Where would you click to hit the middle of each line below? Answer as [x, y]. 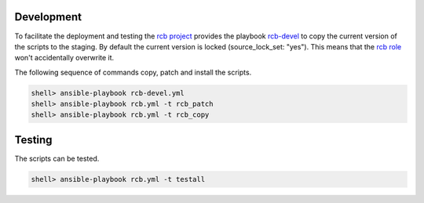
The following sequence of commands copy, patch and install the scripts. [133, 72]
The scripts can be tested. [57, 158]
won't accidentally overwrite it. [64, 58]
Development [48, 17]
